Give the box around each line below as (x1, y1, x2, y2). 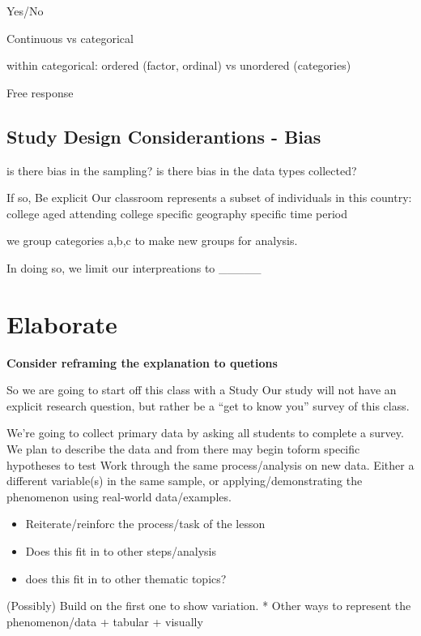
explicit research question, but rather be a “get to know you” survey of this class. (6, 397, 410, 414)
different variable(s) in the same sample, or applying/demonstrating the (6, 472, 363, 489)
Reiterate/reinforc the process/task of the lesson (25, 515, 266, 532)
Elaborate (6, 307, 117, 340)
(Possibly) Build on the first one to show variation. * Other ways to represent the (6, 597, 411, 614)
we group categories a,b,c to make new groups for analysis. (6, 232, 298, 249)
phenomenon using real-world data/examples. (6, 488, 232, 505)
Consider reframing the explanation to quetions (6, 354, 278, 371)
